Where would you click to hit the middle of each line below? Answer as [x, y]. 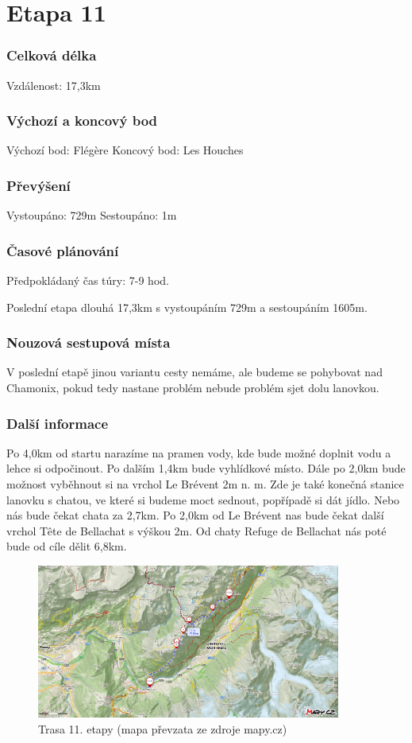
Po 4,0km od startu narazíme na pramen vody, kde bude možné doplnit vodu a [199, 452]
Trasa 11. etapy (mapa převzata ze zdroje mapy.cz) [163, 728]
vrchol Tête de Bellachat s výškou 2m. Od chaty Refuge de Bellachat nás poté [196, 530]
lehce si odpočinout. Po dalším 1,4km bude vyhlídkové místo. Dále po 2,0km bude [206, 468]
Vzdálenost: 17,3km [54, 85]
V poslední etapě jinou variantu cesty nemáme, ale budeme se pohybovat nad [194, 372]
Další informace [58, 423]
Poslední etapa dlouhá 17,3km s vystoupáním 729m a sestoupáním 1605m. [187, 307]
